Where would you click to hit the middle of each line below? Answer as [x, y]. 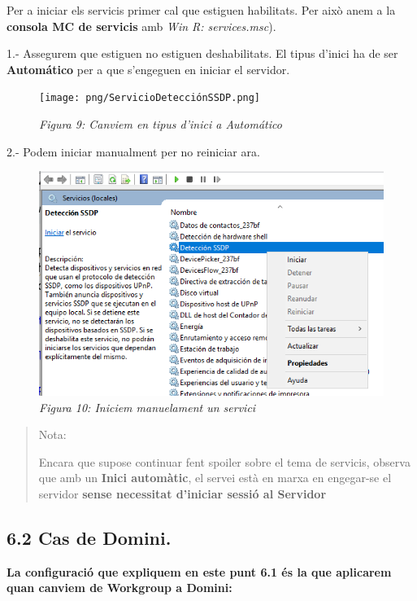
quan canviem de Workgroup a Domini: [119, 588]
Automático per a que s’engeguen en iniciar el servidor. [148, 69]
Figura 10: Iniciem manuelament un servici [148, 407]
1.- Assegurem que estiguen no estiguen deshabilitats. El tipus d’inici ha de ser [202, 53]
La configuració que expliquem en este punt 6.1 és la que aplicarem [199, 571]
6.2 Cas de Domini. [89, 538]
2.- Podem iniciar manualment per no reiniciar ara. [133, 151]
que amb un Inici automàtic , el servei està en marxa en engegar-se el [215, 478]
